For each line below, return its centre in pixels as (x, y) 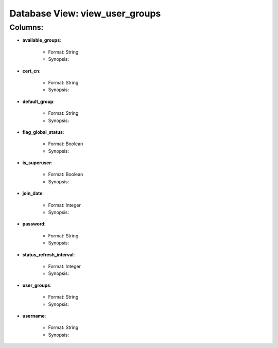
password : (34, 224)
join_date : (33, 194)
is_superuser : (37, 163)
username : (34, 316)
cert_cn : (31, 71)
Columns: (27, 27)
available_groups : (42, 40)
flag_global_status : (43, 132)
